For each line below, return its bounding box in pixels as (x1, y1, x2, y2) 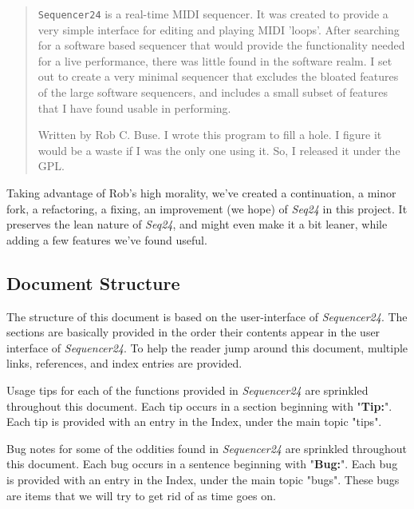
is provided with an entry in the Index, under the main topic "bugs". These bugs (6, 471, 400, 487)
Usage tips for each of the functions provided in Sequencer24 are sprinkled (6, 381, 369, 398)
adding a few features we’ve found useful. (6, 231, 207, 248)
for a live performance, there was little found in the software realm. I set (37, 52, 392, 69)
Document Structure (6, 270, 180, 295)
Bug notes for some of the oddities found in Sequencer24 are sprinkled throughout (6, 439, 407, 456)
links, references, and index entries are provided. (6, 355, 242, 372)
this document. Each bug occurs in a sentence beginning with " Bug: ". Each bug (6, 455, 398, 472)
